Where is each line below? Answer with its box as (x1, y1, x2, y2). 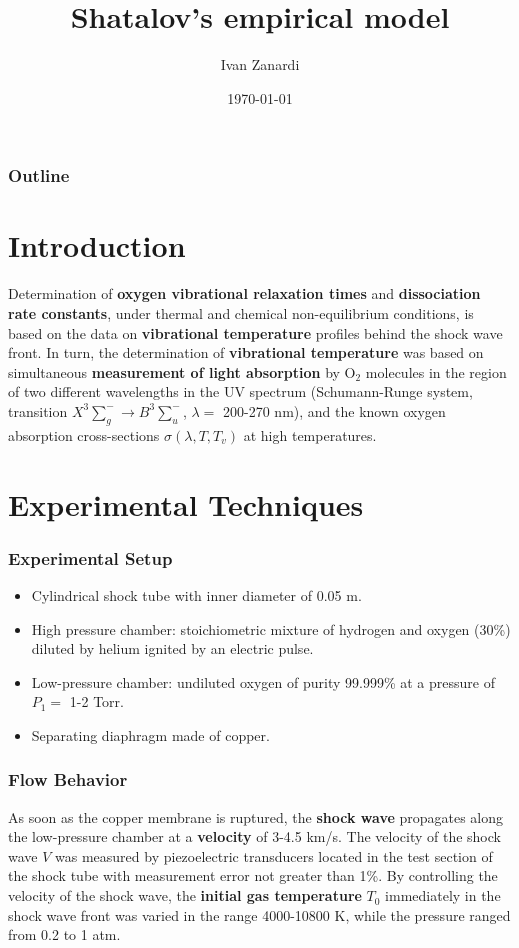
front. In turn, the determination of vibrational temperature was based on (8, 342, 484, 363)
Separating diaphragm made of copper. (31, 724, 270, 745)
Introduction (8, 225, 186, 266)
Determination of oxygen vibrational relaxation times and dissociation (8, 283, 481, 304)
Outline (8, 163, 70, 188)
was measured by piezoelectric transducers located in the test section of (55, 845, 493, 866)
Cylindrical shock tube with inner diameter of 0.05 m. (31, 584, 362, 605)
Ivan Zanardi (220, 54, 300, 75)
